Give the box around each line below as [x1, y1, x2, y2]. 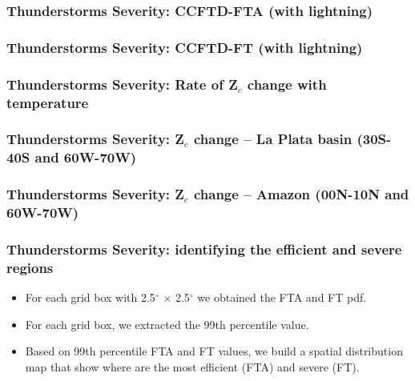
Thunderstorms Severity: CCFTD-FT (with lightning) [6, 37, 363, 57]
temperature [6, 92, 89, 112]
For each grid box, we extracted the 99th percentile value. [25, 315, 309, 332]
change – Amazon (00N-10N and [193, 184, 409, 204]
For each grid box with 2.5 [25, 289, 155, 306]
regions [6, 257, 54, 277]
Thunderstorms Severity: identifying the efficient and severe [6, 239, 402, 259]
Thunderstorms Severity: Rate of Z [6, 74, 238, 94]
